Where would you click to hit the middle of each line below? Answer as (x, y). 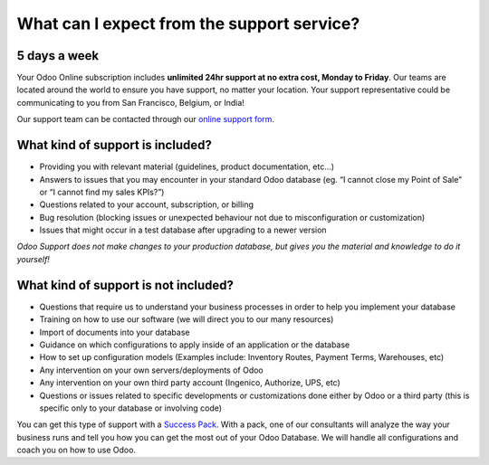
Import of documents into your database (115, 332)
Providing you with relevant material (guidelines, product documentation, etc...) (187, 166)
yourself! (33, 259)
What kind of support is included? (114, 145)
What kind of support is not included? (125, 285)
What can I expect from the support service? (188, 24)
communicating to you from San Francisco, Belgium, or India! (130, 102)
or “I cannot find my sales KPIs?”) (102, 192)
